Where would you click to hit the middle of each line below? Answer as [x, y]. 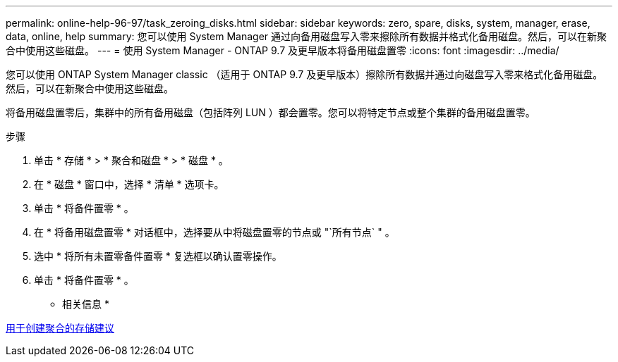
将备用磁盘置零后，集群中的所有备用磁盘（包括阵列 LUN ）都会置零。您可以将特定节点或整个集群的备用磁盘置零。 [271, 112]
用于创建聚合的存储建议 [60, 328]
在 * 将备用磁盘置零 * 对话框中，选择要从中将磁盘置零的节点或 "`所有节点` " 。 [214, 232]
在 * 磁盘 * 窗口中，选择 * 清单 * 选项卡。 [129, 184]
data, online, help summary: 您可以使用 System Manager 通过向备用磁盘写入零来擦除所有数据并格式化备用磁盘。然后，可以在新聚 [307, 36]
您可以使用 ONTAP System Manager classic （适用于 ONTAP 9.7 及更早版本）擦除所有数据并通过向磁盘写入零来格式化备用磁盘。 [304, 74]
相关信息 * [86, 304]
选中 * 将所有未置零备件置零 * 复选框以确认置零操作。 [158, 256]
